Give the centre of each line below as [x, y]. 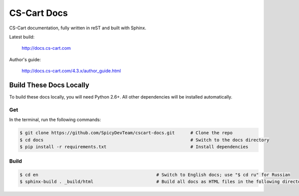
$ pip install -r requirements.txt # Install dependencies [134, 147]
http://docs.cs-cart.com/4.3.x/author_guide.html [72, 71]
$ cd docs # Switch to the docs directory [145, 140]
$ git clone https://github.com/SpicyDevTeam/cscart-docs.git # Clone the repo [126, 133]
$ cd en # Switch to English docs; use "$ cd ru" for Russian [155, 175]
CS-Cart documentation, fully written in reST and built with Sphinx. [78, 28]
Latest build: [22, 37]
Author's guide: [25, 59]
